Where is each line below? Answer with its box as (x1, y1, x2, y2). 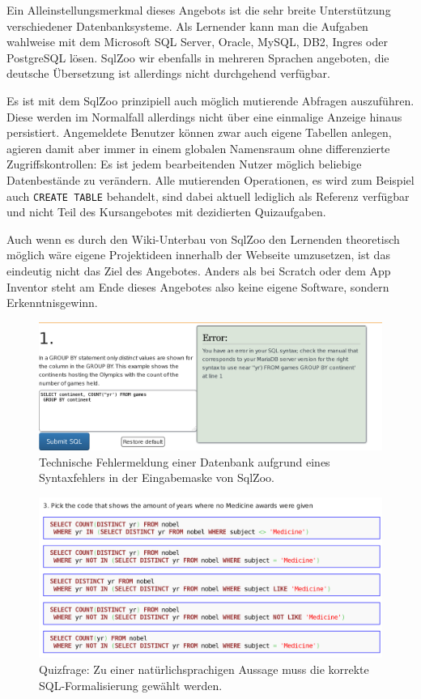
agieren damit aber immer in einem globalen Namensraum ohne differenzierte (6, 139, 390, 156)
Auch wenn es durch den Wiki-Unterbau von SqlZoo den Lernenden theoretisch (6, 230, 400, 247)
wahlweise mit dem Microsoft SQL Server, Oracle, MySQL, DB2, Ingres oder (6, 33, 389, 50)
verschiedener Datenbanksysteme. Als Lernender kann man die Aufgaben (6, 17, 368, 34)
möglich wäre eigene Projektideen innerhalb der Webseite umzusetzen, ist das (6, 246, 390, 263)
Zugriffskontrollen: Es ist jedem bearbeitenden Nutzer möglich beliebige (6, 156, 362, 173)
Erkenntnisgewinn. (6, 294, 98, 311)
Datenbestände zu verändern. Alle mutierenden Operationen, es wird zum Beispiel (6, 171, 415, 188)
